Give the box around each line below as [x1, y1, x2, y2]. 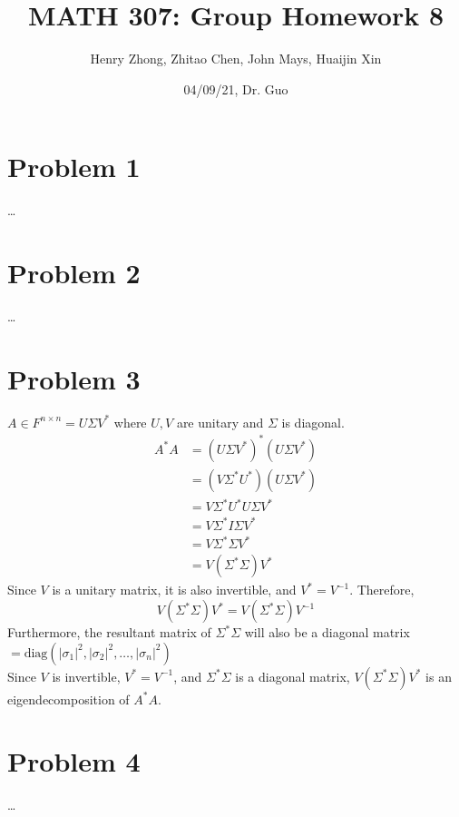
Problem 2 [7, 254, 141, 291]
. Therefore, [349, 580, 415, 599]
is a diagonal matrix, [235, 666, 350, 685]
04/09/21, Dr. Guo [183, 79, 288, 98]
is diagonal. [281, 412, 345, 431]
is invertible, [52, 666, 121, 685]
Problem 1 [7, 148, 141, 185]
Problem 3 [7, 359, 141, 397]
